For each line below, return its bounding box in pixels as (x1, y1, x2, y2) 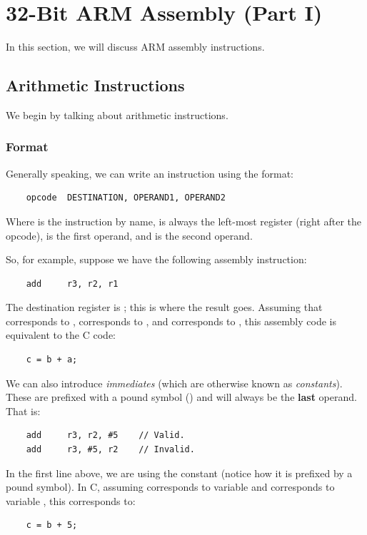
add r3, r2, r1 (26, 278, 119, 289)
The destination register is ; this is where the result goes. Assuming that (6, 300, 323, 315)
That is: (6, 403, 41, 418)
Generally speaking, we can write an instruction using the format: (6, 165, 294, 180)
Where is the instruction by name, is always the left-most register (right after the (6, 213, 362, 228)
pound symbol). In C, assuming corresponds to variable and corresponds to (6, 479, 335, 494)
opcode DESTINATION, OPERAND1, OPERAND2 (26, 193, 226, 203)
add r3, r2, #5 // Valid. (26, 430, 185, 441)
